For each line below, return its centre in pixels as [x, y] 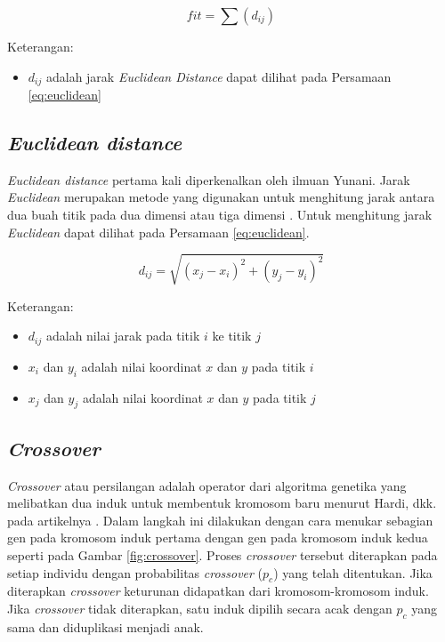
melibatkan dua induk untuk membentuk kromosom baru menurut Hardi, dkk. [222, 503]
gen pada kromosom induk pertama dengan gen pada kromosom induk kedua [218, 538]
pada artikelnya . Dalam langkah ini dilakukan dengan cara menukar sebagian [220, 520]
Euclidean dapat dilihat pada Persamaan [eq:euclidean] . [158, 232]
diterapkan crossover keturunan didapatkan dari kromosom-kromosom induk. [218, 591]
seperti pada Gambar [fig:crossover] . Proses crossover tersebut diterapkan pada [222, 554]
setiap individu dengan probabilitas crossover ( [135, 572]
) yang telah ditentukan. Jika [353, 572]
